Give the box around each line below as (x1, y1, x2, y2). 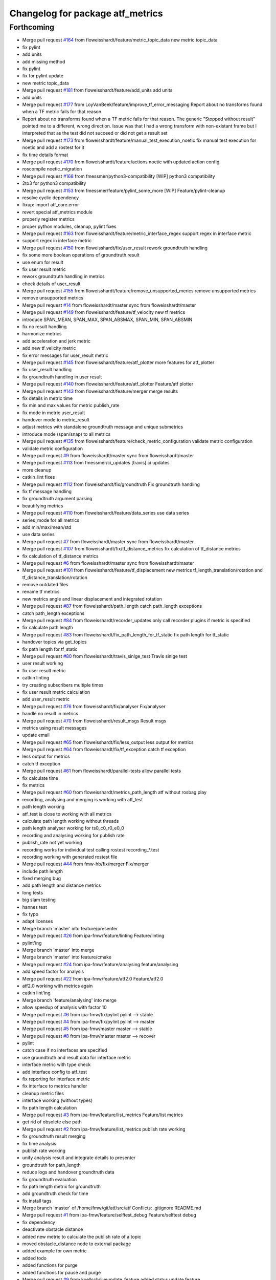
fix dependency (22, 1219, 56, 1225)
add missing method (22, 58, 65, 65)
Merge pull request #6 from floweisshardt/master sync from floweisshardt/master (22, 560, 194, 566)
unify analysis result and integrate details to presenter (22, 1155, 136, 1161)
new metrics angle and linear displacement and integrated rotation (22, 595, 162, 602)
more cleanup (22, 466, 52, 473)
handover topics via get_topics (22, 639, 87, 645)
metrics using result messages (22, 724, 87, 731)
